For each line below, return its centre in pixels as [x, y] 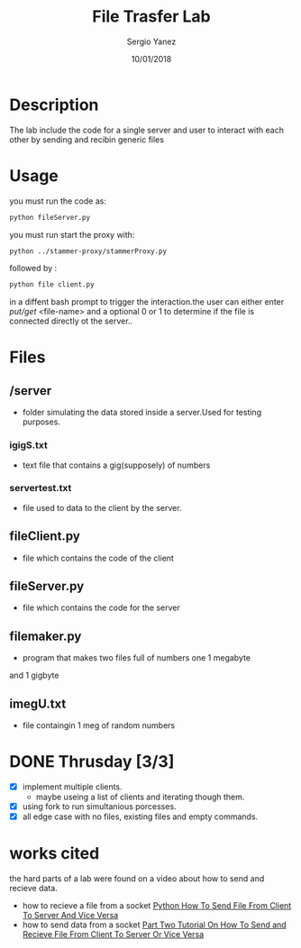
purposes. [41, 422]
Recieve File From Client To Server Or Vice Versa [113, 934]
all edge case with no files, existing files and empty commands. [140, 816]
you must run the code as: [58, 201]
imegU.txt [38, 703]
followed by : [33, 269]
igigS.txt [28, 445]
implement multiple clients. [73, 787]
